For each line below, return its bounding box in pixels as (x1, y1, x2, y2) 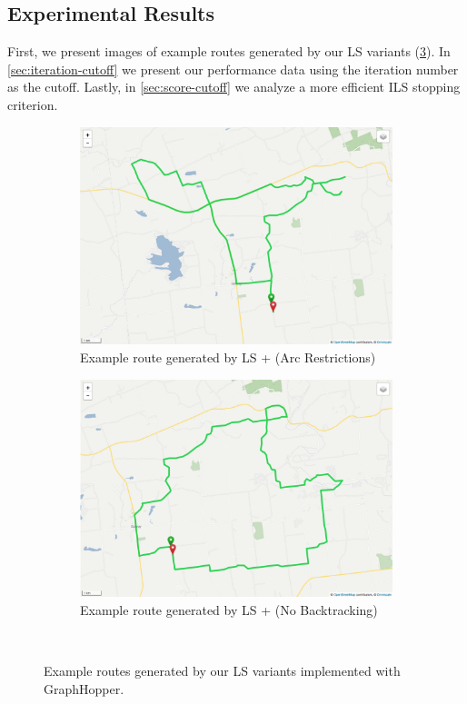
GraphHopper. (44, 679, 124, 698)
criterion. (7, 94, 58, 114)
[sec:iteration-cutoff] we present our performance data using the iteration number (7, 59, 459, 78)
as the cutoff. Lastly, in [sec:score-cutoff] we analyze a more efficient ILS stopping (7, 77, 461, 96)
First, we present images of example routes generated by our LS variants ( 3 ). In (7, 42, 451, 61)
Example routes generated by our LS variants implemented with (44, 661, 401, 680)
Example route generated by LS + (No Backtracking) (80, 600, 378, 620)
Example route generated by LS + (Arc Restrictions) (80, 348, 376, 367)
